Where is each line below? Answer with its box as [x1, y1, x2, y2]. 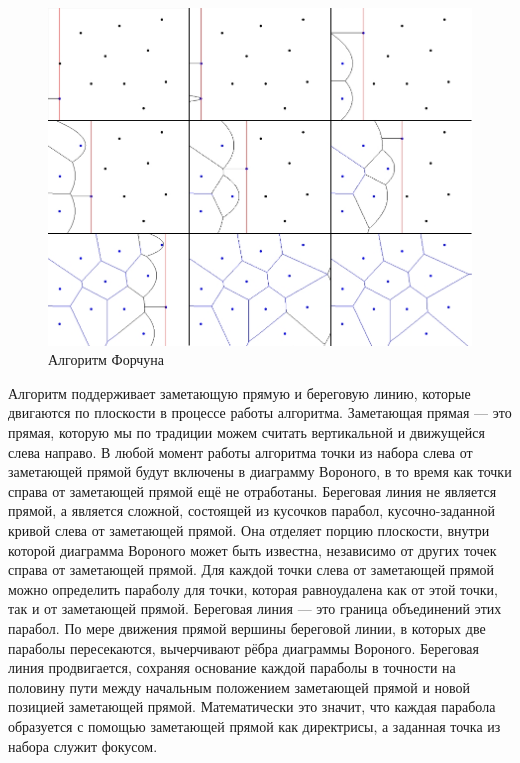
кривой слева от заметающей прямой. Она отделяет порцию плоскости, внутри [8, 520, 490, 541]
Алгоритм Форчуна [48, 349, 165, 370]
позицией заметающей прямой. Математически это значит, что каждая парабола [8, 696, 496, 717]
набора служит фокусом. [8, 735, 158, 756]
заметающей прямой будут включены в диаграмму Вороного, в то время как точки [8, 461, 512, 482]
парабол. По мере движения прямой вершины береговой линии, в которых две [8, 618, 486, 639]
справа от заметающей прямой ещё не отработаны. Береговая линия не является [8, 480, 497, 501]
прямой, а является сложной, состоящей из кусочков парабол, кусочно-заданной [8, 500, 496, 521]
